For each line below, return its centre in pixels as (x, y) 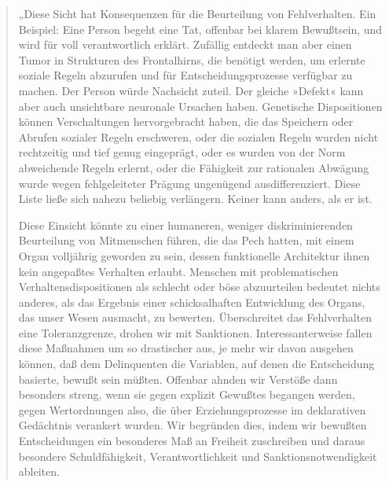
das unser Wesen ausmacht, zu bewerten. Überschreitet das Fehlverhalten (195, 317)
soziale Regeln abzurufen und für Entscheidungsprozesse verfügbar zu (185, 75)
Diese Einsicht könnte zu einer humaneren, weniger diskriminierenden (185, 225)
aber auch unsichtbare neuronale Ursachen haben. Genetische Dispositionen (200, 106)
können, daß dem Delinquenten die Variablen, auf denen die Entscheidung (196, 364)
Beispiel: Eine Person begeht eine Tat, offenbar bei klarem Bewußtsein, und (200, 29)
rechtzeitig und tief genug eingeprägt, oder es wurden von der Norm (182, 152)
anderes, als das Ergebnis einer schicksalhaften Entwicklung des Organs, (192, 302)
